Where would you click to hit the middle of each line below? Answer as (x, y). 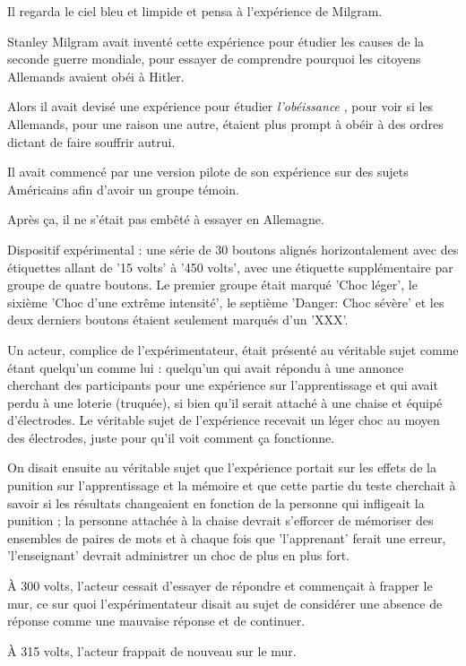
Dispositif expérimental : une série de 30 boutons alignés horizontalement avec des (233, 249)
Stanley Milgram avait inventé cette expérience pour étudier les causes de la (216, 41)
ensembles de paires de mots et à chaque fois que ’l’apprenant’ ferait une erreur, (227, 537)
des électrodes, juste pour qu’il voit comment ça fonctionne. (171, 437)
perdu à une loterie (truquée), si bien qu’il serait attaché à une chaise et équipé (225, 402)
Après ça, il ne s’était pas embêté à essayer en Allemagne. (166, 219)
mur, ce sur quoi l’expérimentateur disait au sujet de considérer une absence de (225, 603)
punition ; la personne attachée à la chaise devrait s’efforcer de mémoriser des (220, 520)
